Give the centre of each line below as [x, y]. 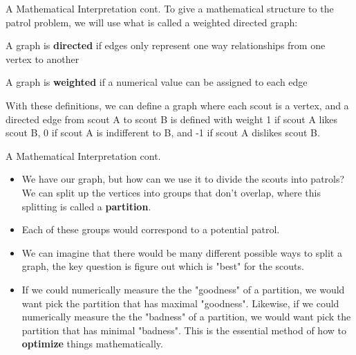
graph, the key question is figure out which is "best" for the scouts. [163, 266]
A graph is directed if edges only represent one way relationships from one [166, 45]
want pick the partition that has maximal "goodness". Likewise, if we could [180, 303]
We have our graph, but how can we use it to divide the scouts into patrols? [183, 179]
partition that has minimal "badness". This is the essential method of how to [184, 330]
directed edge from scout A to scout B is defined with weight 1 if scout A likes [172, 119]
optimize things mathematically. [92, 344]
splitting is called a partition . [86, 206]
